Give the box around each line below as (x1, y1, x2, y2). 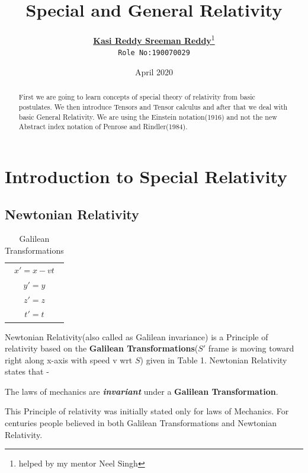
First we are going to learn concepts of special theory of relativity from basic (18, 92, 255, 102)
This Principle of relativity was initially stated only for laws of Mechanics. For (5, 405, 289, 417)
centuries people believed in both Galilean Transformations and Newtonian (5, 417, 277, 429)
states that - (5, 365, 49, 378)
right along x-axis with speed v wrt (5, 353, 133, 366)
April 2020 (134, 66, 174, 78)
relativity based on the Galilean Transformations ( (5, 342, 198, 354)
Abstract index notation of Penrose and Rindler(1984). (18, 122, 188, 132)
